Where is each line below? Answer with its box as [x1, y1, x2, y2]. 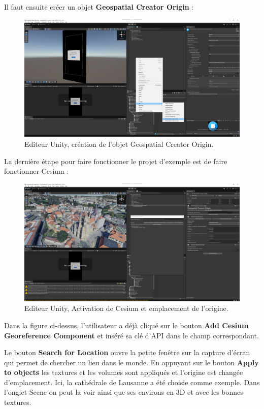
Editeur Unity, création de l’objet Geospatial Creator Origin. [24, 139, 214, 149]
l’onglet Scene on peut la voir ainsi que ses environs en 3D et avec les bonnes [4, 387, 243, 397]
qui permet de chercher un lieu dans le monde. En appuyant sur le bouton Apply [4, 357, 259, 367]
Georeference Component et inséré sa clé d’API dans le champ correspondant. [4, 330, 259, 340]
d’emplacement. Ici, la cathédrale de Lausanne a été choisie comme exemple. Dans [4, 376, 260, 387]
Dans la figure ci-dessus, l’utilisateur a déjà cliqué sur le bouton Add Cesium [4, 320, 249, 330]
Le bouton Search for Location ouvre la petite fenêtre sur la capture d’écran [4, 347, 250, 358]
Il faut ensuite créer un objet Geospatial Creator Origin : [4, 2, 194, 12]
